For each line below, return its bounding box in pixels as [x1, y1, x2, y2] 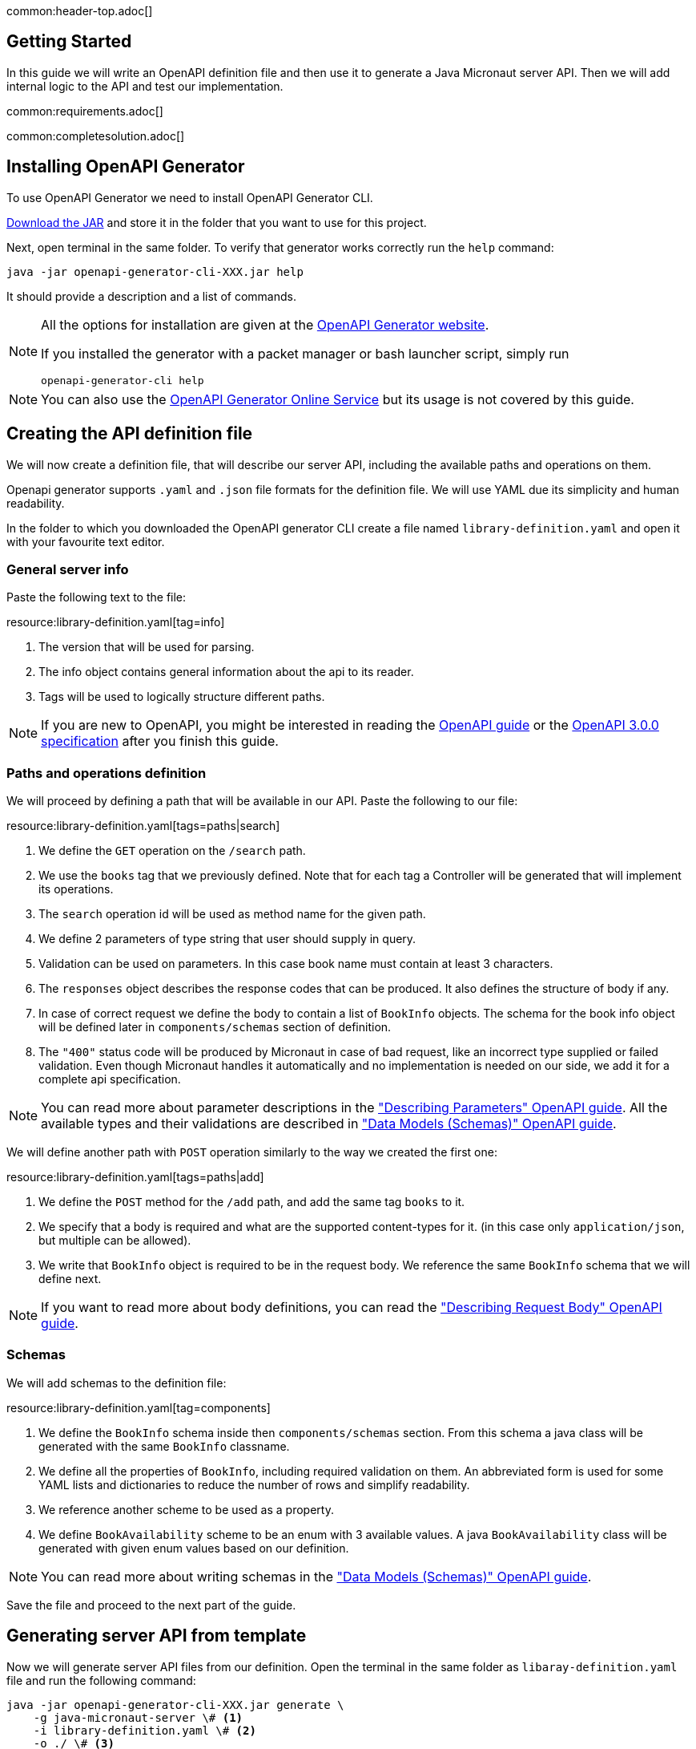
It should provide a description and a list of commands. [6, 289, 296, 303]
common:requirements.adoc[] [6, 103, 163, 118]
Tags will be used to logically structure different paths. [38, 690, 325, 704]
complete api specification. [38, 1072, 181, 1087]
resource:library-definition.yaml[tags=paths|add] [6, 1170, 264, 1184]
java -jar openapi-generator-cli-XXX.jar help [6, 265, 304, 278]
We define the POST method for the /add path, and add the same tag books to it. [38, 1195, 465, 1209]
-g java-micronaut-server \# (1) [33, 1711, 243, 1724]
